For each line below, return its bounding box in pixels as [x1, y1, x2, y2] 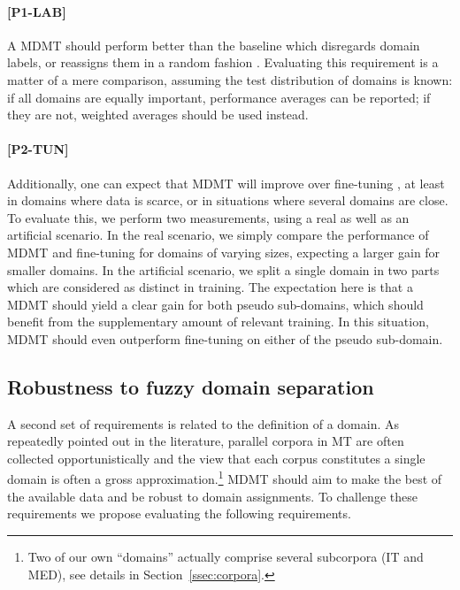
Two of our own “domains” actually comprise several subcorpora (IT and [27, 547, 424, 565]
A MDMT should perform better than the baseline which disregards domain [7, 35, 420, 54]
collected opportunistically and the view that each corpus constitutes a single [7, 448, 425, 467]
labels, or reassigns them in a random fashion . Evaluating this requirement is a [7, 53, 439, 72]
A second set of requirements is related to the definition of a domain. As [7, 414, 400, 433]
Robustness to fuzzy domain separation [7, 372, 374, 400]
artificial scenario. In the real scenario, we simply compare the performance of [7, 226, 429, 244]
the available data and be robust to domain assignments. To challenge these [7, 487, 418, 505]
